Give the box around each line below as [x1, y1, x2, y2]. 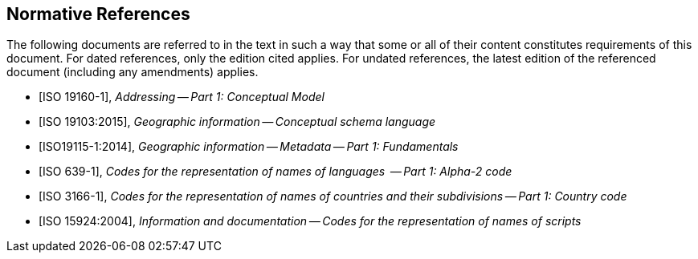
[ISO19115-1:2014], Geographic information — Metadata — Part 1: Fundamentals [39, 140, 459, 154]
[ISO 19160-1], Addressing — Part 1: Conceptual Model [39, 90, 325, 104]
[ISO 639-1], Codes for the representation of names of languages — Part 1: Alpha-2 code [39, 164, 512, 179]
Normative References [6, 4, 190, 24]
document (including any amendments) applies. [6, 65, 259, 79]
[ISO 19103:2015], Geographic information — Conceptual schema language [39, 115, 436, 129]
